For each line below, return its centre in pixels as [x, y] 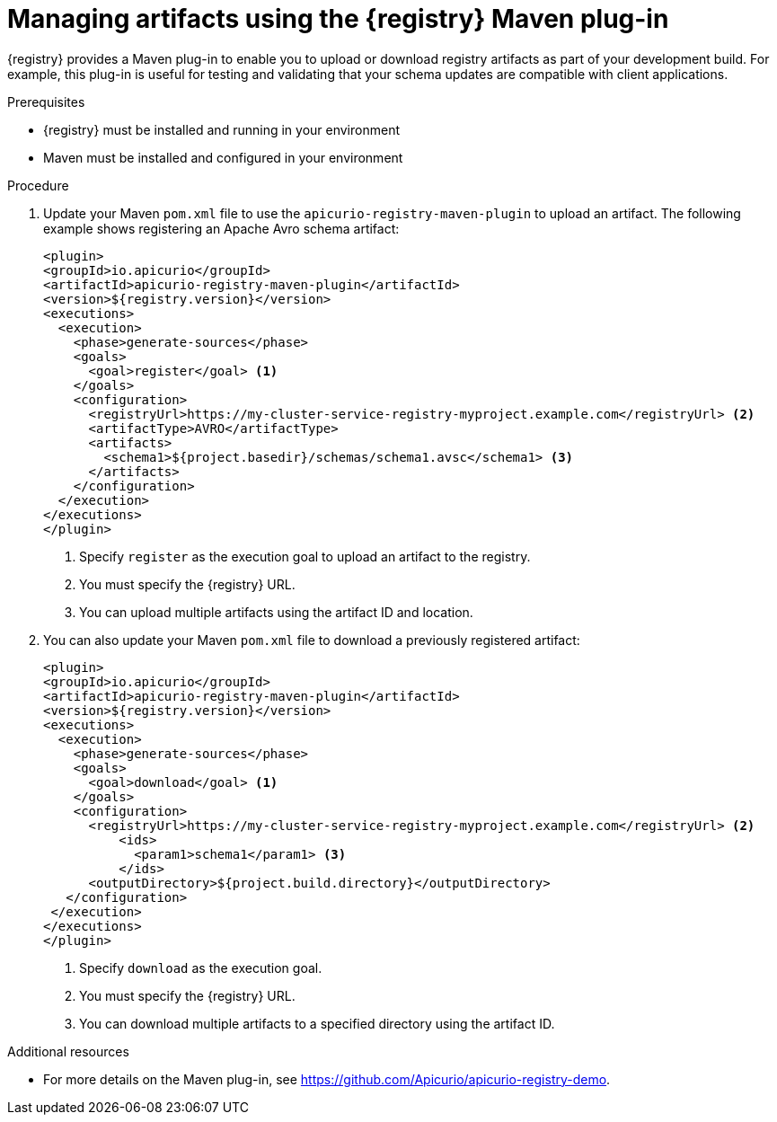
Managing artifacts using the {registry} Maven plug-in [338, 19]
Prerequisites [46, 102]
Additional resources [68, 1051]
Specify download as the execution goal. [201, 967]
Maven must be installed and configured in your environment [223, 157]
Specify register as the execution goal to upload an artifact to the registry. [305, 556]
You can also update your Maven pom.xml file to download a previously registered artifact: [312, 640]
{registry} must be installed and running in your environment [221, 129]
